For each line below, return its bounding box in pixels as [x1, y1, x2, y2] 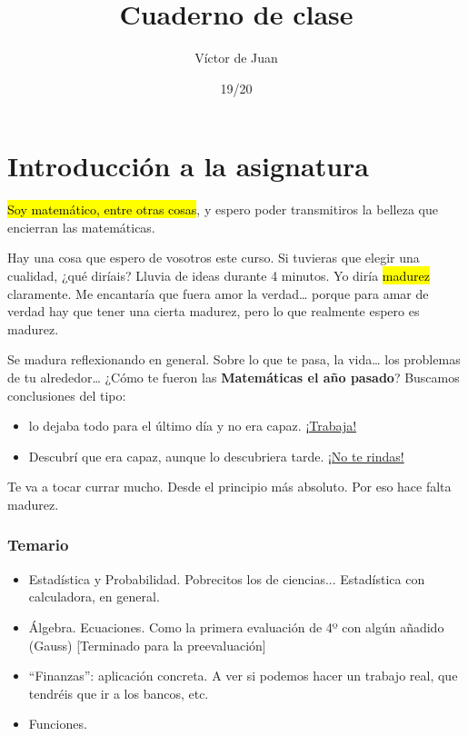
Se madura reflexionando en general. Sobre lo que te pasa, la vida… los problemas [7, 350, 461, 369]
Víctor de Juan [194, 48, 278, 67]
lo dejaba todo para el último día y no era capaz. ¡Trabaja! [28, 416, 357, 435]
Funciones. [28, 714, 87, 733]
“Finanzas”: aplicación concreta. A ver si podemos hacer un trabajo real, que [28, 666, 458, 685]
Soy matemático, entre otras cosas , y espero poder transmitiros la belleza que [7, 200, 438, 219]
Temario [7, 533, 69, 556]
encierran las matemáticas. [7, 217, 155, 236]
